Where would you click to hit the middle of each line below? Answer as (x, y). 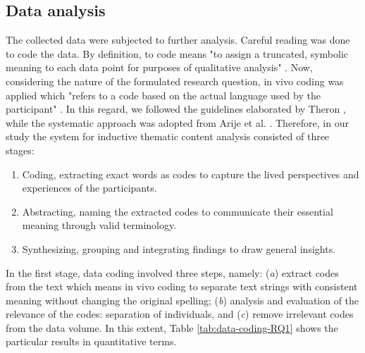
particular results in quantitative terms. (91, 341)
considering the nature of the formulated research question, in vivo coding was (175, 81)
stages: (20, 150)
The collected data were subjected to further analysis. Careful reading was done (178, 40)
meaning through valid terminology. (99, 225)
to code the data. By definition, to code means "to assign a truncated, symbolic (177, 53)
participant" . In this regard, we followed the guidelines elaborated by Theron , (176, 109)
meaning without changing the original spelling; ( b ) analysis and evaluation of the (182, 300)
